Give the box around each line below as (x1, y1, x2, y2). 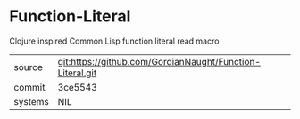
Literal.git (57, 67, 97, 79)
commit (13, 81, 46, 93)
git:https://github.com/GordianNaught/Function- (57, 55, 262, 67)
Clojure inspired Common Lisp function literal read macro (9, 36, 220, 46)
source (13, 60, 43, 73)
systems (13, 95, 49, 107)
